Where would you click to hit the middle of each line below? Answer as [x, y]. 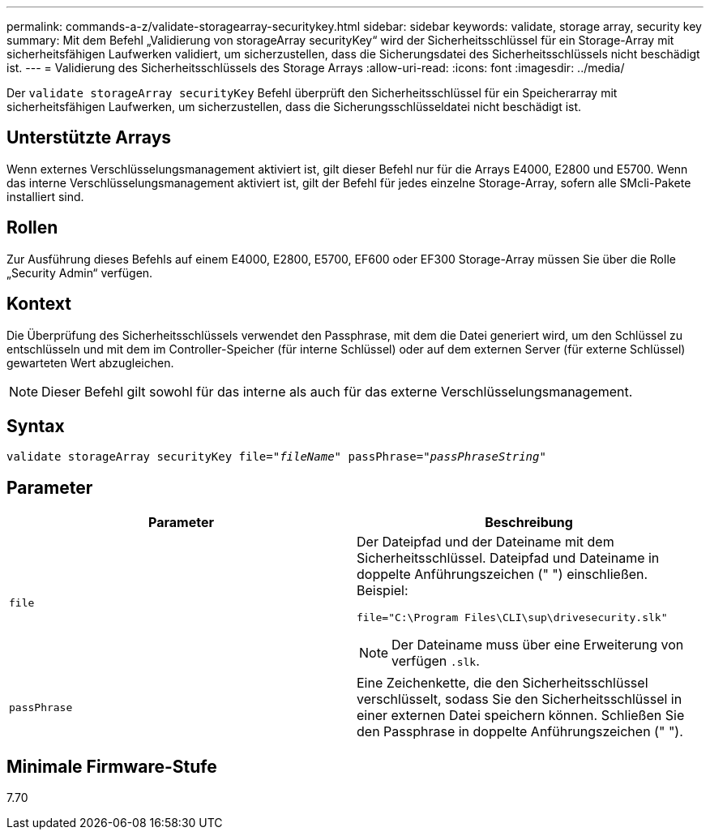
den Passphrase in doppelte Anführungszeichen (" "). [520, 732]
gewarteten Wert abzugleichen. [90, 362]
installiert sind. [45, 196]
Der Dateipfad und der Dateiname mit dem [485, 542]
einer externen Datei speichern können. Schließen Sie [521, 716]
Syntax [36, 426]
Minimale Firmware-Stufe [112, 766]
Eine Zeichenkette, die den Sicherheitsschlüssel [503, 683]
